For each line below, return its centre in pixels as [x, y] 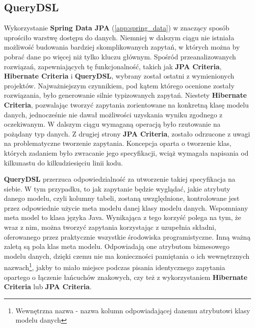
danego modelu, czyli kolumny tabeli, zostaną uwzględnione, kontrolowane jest [122, 198]
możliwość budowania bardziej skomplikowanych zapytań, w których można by [122, 47]
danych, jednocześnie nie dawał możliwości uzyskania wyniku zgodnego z [113, 114]
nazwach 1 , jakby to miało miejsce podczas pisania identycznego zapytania [115, 267]
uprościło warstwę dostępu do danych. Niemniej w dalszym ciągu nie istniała [119, 37]
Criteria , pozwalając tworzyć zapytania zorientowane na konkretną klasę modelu [127, 104]
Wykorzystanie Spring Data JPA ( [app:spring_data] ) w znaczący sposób [117, 28]
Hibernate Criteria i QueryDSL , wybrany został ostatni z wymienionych [119, 76]
